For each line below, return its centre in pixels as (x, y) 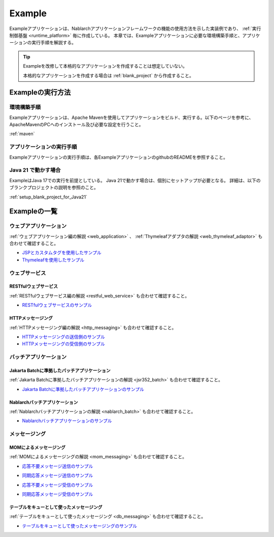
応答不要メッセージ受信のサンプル (58, 485)
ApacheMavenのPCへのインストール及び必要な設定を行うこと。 (76, 125)
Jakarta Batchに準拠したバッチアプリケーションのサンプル (83, 389)
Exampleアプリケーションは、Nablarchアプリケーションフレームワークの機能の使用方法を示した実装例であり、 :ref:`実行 (135, 28)
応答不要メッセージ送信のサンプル (58, 466)
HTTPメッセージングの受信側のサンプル (63, 344)
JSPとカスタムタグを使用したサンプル (62, 253)
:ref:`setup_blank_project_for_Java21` (48, 197)
